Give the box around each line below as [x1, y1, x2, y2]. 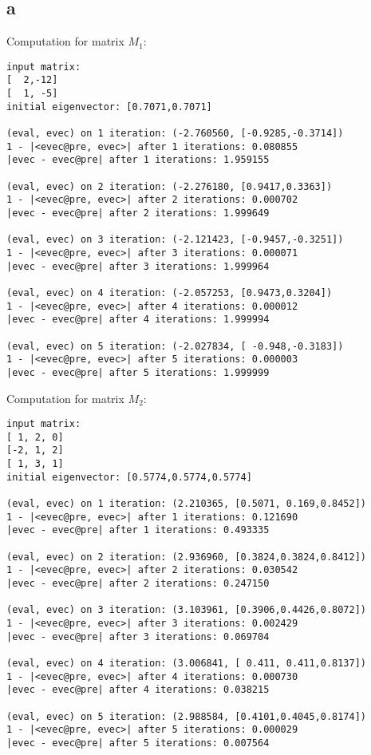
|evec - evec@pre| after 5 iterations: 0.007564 [6, 737, 270, 749]
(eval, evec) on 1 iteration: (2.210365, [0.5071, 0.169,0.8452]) [6, 498, 367, 510]
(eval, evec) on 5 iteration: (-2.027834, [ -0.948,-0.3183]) [6, 340, 344, 352]
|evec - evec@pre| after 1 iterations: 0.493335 [6, 524, 270, 536]
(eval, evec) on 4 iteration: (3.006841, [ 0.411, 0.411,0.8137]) [6, 657, 367, 669]
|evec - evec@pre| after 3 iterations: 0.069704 [6, 630, 270, 642]
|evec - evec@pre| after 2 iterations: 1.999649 [6, 208, 270, 219]
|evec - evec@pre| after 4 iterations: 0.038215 [6, 684, 270, 696]
